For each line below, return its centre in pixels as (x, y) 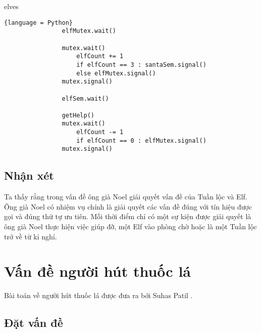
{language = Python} (39, 23)
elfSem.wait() (85, 98)
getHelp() (78, 115)
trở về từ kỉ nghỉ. (31, 236)
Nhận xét (29, 175)
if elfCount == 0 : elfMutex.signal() (141, 140)
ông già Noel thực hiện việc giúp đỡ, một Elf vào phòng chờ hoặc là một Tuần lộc (131, 226)
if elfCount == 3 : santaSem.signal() (141, 65)
